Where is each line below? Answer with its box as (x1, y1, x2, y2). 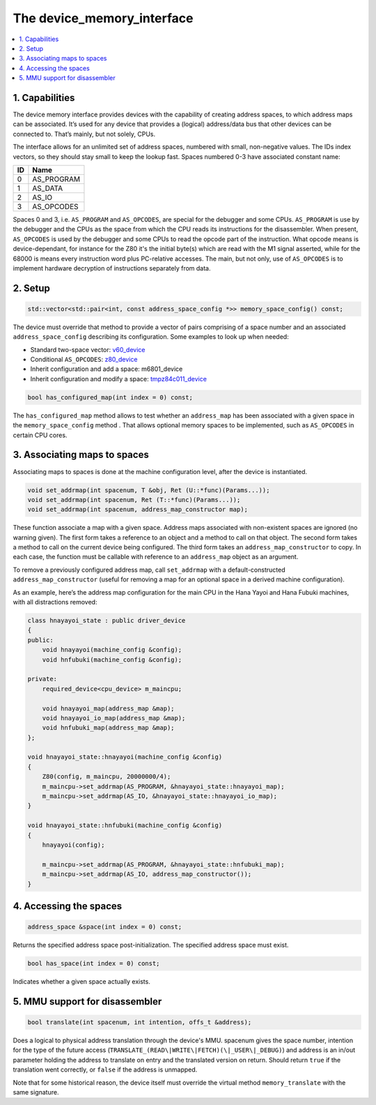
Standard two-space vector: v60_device (30, 345, 146, 353)
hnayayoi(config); (42, 841, 105, 848)
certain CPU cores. (13, 431, 68, 439)
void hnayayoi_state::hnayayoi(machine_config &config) (27, 753, 223, 761)
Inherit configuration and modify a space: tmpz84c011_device (30, 374, 207, 383)
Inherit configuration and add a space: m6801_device (30, 365, 183, 373)
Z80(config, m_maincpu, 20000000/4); (42, 772, 171, 781)
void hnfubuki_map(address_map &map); (42, 724, 175, 732)
